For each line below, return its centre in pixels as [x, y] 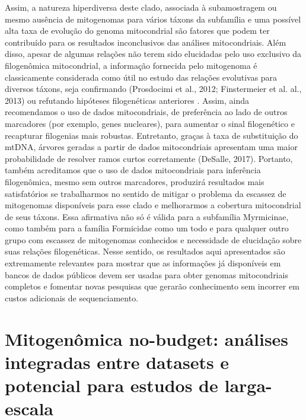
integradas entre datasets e [117, 362]
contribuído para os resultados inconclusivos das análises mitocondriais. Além [146, 42]
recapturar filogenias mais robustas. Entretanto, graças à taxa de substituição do [152, 135]
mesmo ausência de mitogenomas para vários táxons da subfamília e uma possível [153, 19]
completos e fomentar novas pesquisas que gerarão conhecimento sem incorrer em [152, 286]
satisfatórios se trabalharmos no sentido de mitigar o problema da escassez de [146, 193]
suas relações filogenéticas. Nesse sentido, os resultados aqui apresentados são [145, 251]
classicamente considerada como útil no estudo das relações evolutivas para [141, 77]
